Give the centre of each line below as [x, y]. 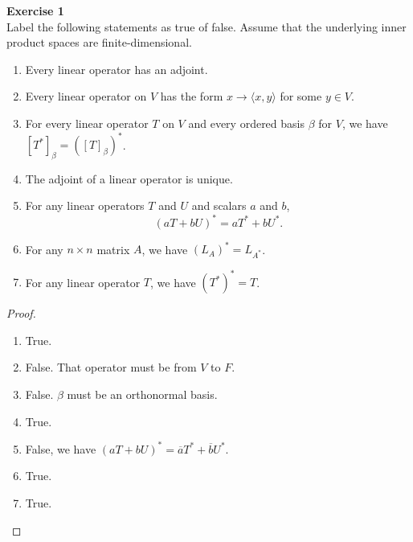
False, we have [61, 448]
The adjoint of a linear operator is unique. [129, 178]
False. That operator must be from [111, 367]
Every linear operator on [86, 96]
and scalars [219, 205]
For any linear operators [85, 205]
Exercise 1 [35, 10]
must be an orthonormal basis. [142, 394]
